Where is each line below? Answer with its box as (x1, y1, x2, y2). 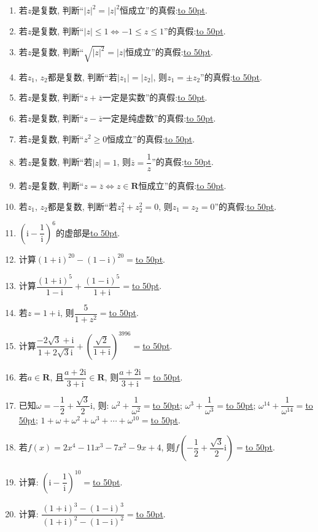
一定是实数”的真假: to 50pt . (102, 91, 207, 104)
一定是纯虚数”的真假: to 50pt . (102, 111, 216, 124)
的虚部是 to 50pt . (55, 226, 120, 239)
